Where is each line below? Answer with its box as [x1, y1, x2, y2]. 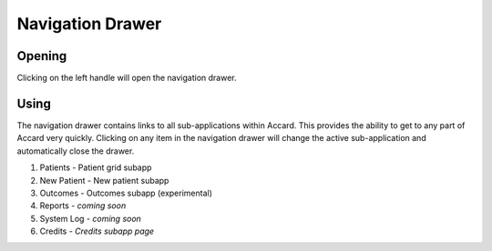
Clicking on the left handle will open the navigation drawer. [16, 73, 237, 84]
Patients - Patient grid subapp [39, 162, 152, 173]
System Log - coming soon [39, 213, 141, 224]
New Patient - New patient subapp [39, 175, 169, 186]
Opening [16, 48, 67, 64]
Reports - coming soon [39, 200, 127, 211]
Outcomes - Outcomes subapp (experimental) [39, 187, 213, 198]
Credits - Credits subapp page [39, 226, 155, 236]
